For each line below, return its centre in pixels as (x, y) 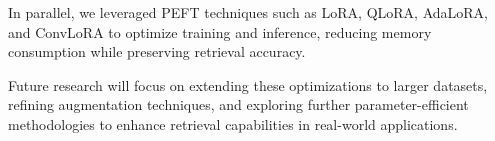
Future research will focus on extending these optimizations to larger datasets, (248, 84)
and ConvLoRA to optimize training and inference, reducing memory (220, 31)
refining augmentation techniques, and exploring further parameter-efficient (238, 104)
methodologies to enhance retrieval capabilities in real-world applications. (233, 123)
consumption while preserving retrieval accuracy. (157, 51)
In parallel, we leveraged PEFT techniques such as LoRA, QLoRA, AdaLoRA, (248, 12)
